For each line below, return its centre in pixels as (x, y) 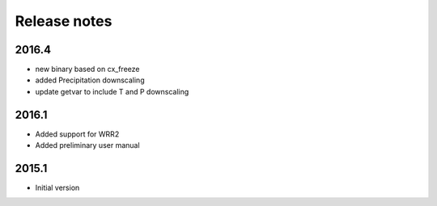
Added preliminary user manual (88, 145)
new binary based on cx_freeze (87, 69)
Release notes (64, 21)
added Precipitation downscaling (90, 80)
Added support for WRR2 (77, 134)
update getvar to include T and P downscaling (112, 91)
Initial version (57, 188)
